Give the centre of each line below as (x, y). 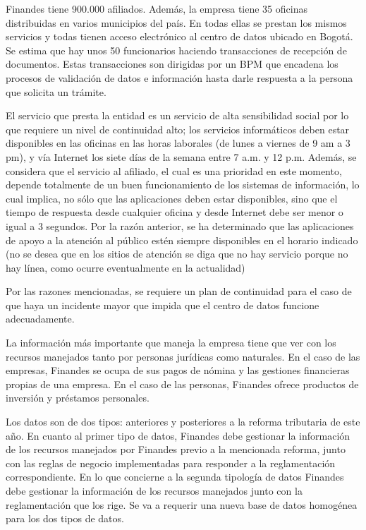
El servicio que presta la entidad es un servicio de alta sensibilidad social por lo (177, 115)
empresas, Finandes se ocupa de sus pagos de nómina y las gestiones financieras (178, 370)
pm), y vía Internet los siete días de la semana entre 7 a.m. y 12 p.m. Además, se (181, 156)
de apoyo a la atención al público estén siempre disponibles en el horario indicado (182, 240)
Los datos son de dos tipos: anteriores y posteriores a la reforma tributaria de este (183, 422)
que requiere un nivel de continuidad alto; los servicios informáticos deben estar (178, 129)
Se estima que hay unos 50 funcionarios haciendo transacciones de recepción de (176, 50)
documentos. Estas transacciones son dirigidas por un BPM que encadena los (172, 64)
